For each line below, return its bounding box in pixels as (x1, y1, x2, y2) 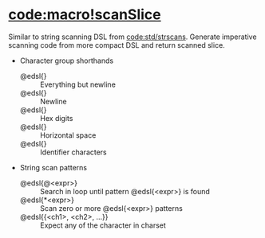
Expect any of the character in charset (39, 220, 166, 230)
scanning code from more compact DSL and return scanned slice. (8, 40, 225, 49)
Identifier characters (39, 147, 108, 157)
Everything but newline (39, 80, 116, 89)
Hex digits (39, 113, 73, 123)
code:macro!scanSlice (8, 6, 161, 24)
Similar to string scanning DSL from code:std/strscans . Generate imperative (8, 32, 257, 41)
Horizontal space (39, 130, 97, 140)
